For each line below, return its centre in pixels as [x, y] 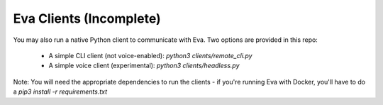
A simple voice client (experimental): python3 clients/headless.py [144, 66]
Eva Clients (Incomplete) [87, 18]
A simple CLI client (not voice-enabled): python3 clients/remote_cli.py [150, 55]
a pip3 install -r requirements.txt [60, 92]
